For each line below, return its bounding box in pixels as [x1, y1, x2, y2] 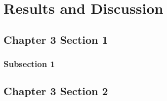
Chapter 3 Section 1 [3, 32, 108, 47]
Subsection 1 [3, 58, 55, 70]
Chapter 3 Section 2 [3, 83, 108, 99]
